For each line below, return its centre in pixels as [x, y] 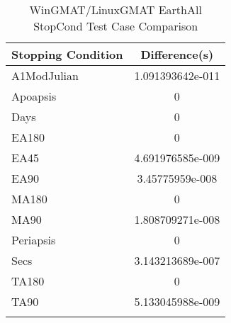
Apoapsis [34, 96]
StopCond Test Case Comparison [116, 26]
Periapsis [34, 240]
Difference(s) [177, 54]
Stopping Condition [67, 54]
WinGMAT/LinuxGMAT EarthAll [115, 10]
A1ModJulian [45, 75]
